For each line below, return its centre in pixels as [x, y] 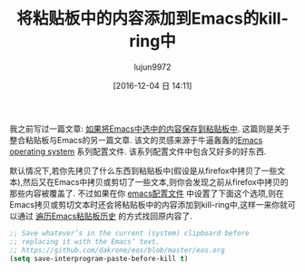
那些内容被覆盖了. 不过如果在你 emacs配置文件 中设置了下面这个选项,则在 [147, 193]
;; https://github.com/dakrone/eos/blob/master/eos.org [117, 250]
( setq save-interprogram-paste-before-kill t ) [99, 258]
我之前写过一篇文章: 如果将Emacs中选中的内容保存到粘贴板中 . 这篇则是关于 [150, 129]
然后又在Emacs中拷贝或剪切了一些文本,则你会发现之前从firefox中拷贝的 [155, 181]
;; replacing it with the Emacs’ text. [85, 241]
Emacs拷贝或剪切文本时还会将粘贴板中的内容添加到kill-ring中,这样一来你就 [148, 204]
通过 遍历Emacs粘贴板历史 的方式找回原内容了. [104, 216]
